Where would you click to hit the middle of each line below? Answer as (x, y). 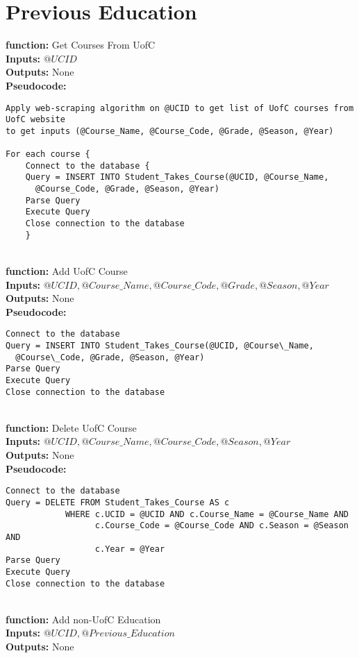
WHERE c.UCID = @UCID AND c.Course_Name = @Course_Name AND (207, 514)
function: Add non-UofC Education (83, 619)
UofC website (35, 120)
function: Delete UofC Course (71, 427)
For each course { (48, 154)
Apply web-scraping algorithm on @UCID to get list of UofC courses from (180, 108)
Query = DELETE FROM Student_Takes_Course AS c (118, 502)
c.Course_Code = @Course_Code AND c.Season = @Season (222, 526)
